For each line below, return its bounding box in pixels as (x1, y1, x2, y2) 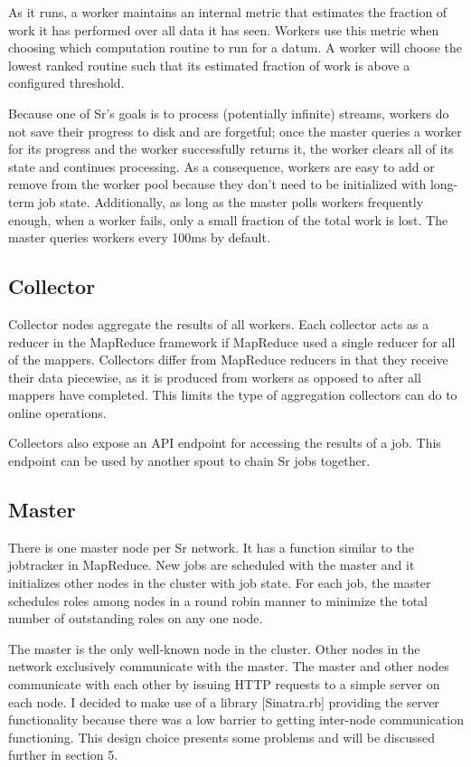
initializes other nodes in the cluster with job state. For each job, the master (8, 573, 431, 592)
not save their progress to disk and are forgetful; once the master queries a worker (8, 121, 462, 140)
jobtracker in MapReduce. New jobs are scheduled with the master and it (8, 555, 415, 574)
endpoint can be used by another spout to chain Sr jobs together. (8, 451, 371, 470)
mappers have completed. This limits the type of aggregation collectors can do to (8, 385, 457, 404)
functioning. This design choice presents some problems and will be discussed (8, 727, 436, 746)
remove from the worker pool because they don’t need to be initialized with (8, 175, 427, 194)
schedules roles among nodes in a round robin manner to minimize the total (8, 591, 429, 610)
